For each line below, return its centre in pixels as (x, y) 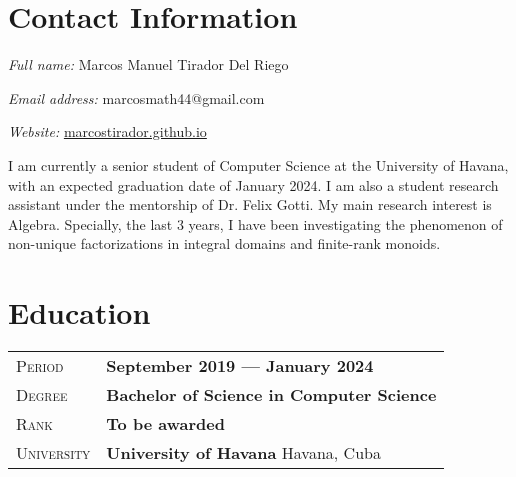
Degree (42, 394)
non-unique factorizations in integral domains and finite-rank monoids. (224, 243)
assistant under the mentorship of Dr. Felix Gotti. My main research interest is (250, 204)
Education (79, 312)
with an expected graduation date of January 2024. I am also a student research (253, 184)
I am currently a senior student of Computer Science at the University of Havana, (258, 164)
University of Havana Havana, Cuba (243, 452)
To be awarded (165, 423)
